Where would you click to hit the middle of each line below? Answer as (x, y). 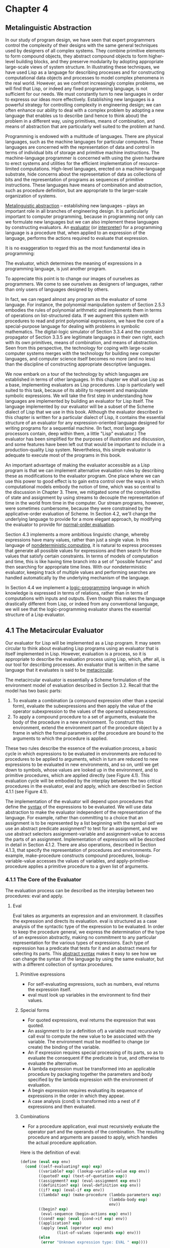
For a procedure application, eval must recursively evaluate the (94, 1126)
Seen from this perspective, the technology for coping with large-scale (79, 348)
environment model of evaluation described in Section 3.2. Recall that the (82, 685)
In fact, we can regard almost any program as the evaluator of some (76, 299)
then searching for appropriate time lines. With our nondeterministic (76, 567)
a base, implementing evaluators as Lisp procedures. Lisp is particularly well (85, 385)
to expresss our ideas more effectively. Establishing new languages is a (80, 99)
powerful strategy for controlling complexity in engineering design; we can (83, 105)
